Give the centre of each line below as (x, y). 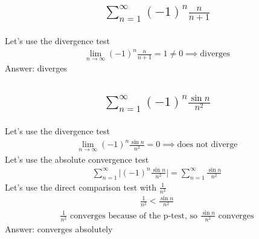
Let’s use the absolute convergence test (77, 159)
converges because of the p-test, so (133, 216)
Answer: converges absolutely (59, 229)
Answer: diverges (36, 68)
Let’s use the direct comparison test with (81, 187)
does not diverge (207, 145)
